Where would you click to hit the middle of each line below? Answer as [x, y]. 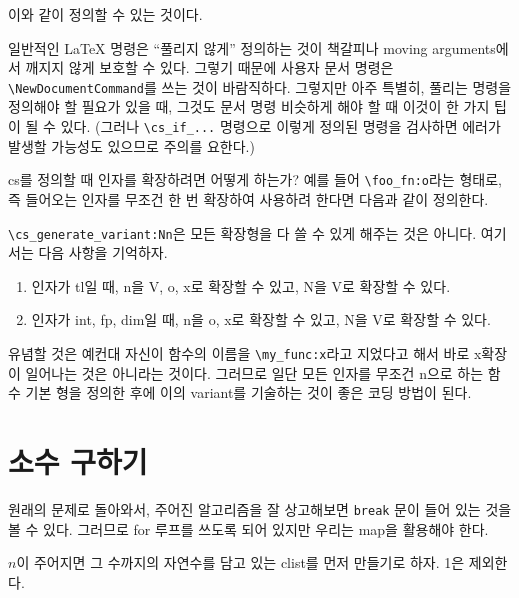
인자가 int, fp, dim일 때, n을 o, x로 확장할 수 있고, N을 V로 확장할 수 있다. [261, 319]
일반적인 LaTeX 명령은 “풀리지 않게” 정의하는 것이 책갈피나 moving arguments [252, 47]
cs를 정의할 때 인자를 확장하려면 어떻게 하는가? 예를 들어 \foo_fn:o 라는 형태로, [255, 179]
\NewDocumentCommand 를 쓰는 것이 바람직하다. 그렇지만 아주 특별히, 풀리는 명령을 [260, 86]
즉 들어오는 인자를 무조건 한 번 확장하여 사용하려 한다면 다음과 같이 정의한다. [248, 198]
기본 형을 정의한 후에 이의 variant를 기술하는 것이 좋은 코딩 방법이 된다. [248, 392]
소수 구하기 [78, 461]
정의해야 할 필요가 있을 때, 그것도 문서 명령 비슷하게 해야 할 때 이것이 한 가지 [249, 106]
